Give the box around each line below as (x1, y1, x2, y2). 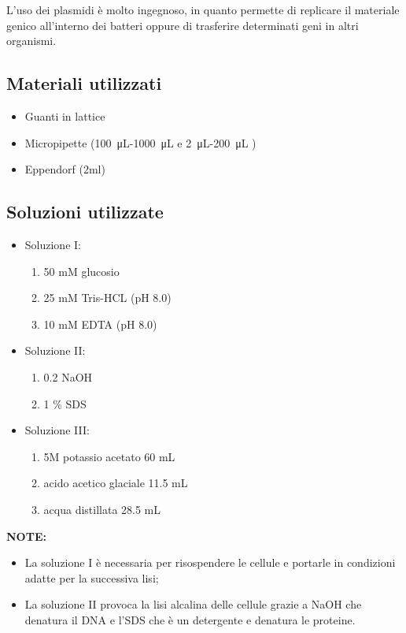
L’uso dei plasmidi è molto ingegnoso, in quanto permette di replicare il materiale (6, 2, 400, 17)
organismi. (6, 32, 57, 49)
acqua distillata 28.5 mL (43, 501, 161, 517)
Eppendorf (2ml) (24, 161, 105, 177)
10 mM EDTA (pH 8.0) (43, 315, 157, 332)
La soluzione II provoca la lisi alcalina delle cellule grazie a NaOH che (24, 596, 362, 613)
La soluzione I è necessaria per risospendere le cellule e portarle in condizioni (24, 554, 396, 571)
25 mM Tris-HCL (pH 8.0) (43, 289, 172, 306)
